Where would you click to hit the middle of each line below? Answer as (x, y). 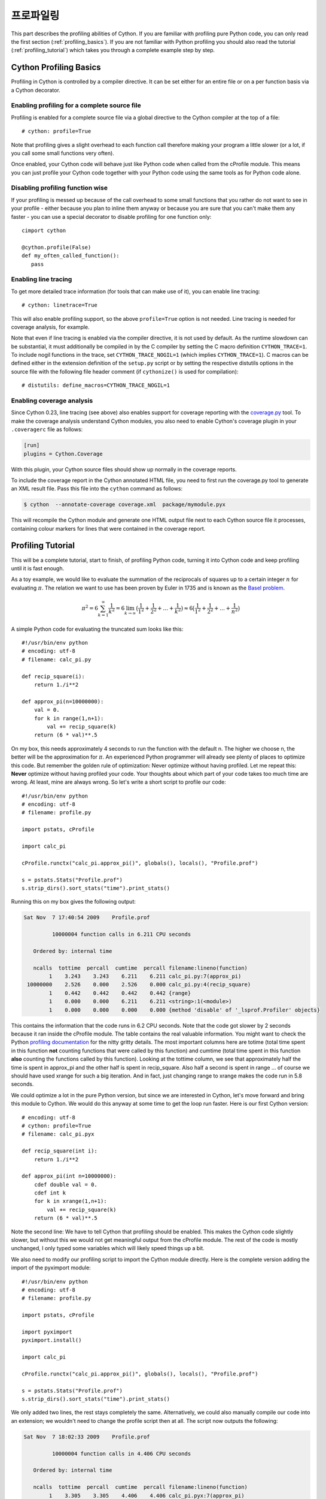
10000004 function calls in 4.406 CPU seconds (121, 1453)
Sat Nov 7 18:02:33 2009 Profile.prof (87, 1437)
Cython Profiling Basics (56, 67)
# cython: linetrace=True (60, 305)
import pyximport (47, 1332)
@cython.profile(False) (57, 247)
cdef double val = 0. (66, 1185)
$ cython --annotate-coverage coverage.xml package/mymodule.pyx (125, 505)
